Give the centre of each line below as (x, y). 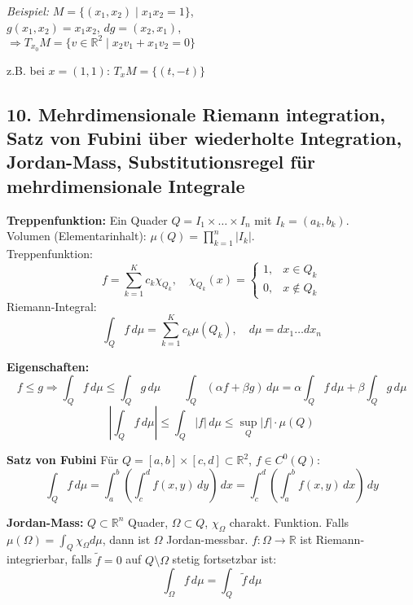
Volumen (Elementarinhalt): (77, 236)
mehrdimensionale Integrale (126, 185)
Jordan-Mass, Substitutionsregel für (161, 162)
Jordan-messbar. (207, 539)
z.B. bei (26, 70)
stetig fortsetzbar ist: (224, 559)
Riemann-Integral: (52, 306)
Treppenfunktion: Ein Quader (87, 219)
